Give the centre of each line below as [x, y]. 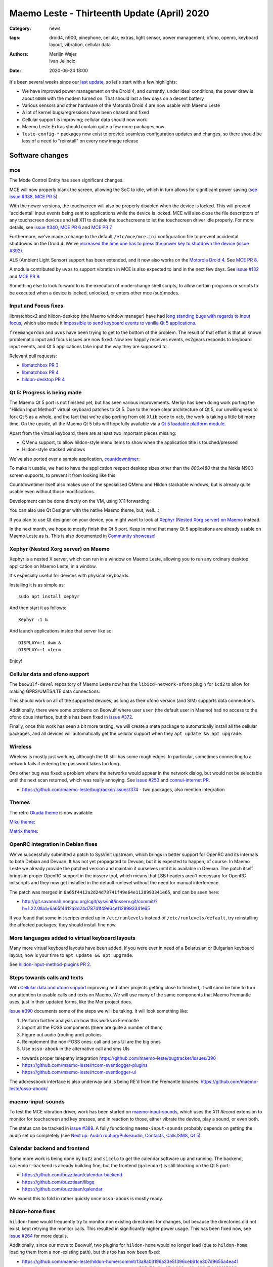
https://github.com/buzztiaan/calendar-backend [72, 1175]
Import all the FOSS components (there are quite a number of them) [93, 1028]
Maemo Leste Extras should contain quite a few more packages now [93, 127]
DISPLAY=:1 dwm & [40, 643]
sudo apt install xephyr [49, 596]
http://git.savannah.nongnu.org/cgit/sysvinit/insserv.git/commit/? [90, 901]
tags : [15, 38]
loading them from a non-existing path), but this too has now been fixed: [85, 1252]
